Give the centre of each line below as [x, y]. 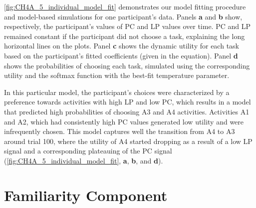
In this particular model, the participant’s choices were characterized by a [117, 92]
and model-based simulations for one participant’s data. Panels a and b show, [123, 16]
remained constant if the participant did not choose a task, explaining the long [125, 36]
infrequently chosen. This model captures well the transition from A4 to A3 [120, 131]
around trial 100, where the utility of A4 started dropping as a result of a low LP [128, 141]
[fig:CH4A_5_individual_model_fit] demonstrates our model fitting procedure [125, 6]
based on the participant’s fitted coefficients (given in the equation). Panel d [121, 55]
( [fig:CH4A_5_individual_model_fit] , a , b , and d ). [84, 160]
